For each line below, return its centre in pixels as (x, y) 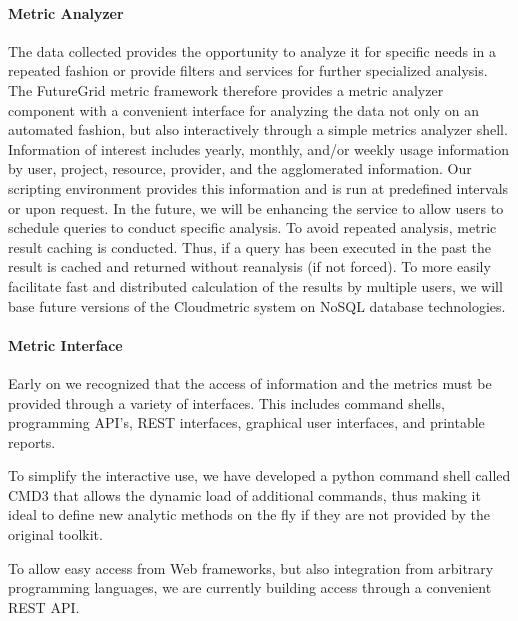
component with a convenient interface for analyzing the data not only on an (244, 109)
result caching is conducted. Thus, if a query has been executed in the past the (250, 246)
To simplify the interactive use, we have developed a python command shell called (259, 475)
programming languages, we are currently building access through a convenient (250, 587)
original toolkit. (55, 534)
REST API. (44, 606)
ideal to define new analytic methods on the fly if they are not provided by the (249, 514)
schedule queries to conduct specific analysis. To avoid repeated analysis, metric (252, 227)
